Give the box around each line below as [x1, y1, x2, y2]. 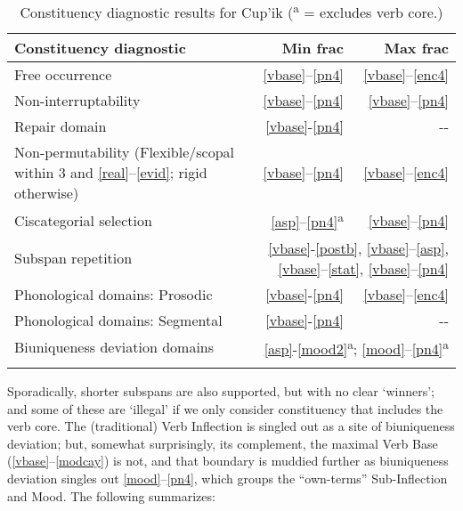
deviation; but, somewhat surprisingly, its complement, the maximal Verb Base [7, 434, 438, 452]
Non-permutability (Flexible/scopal [14, 142, 235, 163]
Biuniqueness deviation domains [14, 337, 215, 358]
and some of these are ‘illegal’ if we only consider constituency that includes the [7, 399, 443, 418]
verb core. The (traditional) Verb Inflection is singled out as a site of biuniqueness [7, 417, 455, 435]
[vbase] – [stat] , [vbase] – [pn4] [278, 257, 449, 279]
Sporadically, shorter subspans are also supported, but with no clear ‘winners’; [7, 381, 435, 400]
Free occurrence [14, 64, 112, 85]
